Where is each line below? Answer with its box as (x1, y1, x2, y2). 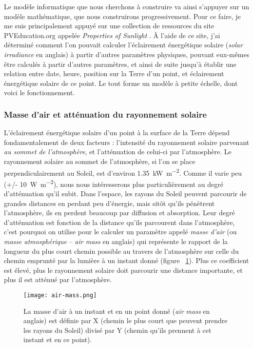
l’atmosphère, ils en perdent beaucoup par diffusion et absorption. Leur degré (4, 207, 235, 218)
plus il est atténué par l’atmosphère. (4, 274, 112, 285)
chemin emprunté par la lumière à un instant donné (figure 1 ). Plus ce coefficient (4, 255, 249, 266)
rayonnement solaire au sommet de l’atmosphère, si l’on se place (4, 156, 195, 166)
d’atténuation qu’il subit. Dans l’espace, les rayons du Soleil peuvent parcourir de (4, 188, 247, 199)
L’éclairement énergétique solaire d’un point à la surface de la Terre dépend (4, 127, 230, 138)
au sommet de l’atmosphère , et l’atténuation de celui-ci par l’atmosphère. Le (4, 146, 232, 157)
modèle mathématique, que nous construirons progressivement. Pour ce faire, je (4, 11, 241, 21)
